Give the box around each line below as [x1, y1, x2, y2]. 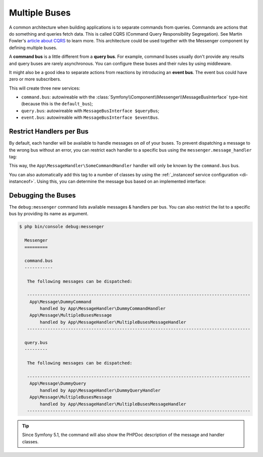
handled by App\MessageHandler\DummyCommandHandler [39, 306, 166, 311]
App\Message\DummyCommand [29, 299, 92, 305]
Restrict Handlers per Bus [9, 127, 89, 136]
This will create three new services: [9, 85, 80, 91]
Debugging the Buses [9, 191, 76, 199]
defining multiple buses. [9, 44, 57, 51]
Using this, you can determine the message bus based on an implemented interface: [37, 178, 207, 185]
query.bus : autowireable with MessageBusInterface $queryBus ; [21, 108, 159, 114]
